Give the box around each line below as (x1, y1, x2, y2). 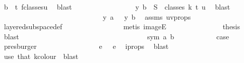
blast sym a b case (4, 31, 229, 41)
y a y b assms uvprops (102, 11, 191, 22)
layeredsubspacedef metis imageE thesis (4, 21, 240, 32)
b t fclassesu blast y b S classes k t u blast (4, 2, 230, 12)
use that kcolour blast (4, 50, 79, 61)
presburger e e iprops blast (4, 41, 169, 51)
